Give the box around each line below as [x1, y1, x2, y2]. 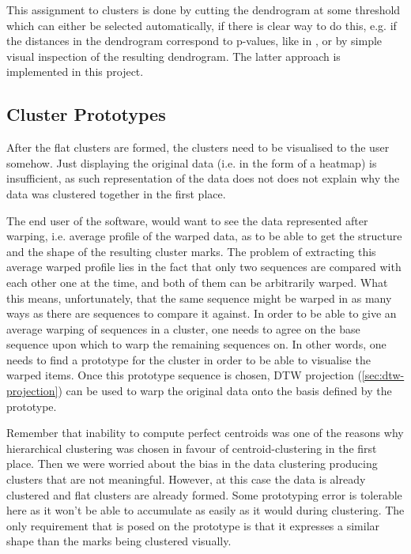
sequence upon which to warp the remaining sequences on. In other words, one [6, 336, 386, 352]
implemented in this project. [6, 63, 144, 80]
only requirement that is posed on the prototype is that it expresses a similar [6, 517, 380, 533]
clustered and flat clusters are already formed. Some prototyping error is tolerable [6, 486, 402, 503]
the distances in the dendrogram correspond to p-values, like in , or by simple [6, 32, 383, 49]
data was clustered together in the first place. [6, 185, 226, 202]
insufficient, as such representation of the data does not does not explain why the [6, 170, 400, 187]
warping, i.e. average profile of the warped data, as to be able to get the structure [6, 228, 402, 244]
